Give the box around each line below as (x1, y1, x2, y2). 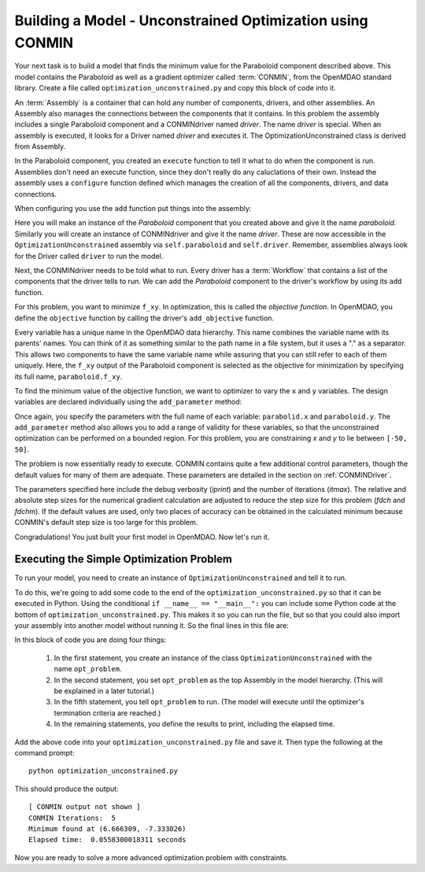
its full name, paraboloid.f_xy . (14, 371, 123, 381)
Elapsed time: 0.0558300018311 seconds (28, 835, 187, 844)
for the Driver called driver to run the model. (14, 251, 164, 260)
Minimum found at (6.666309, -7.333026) (28, 824, 187, 833)
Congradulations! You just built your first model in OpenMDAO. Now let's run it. (14, 532, 270, 541)
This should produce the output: (14, 784, 119, 793)
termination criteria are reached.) (54, 708, 161, 718)
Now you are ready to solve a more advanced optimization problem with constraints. (14, 852, 289, 862)
